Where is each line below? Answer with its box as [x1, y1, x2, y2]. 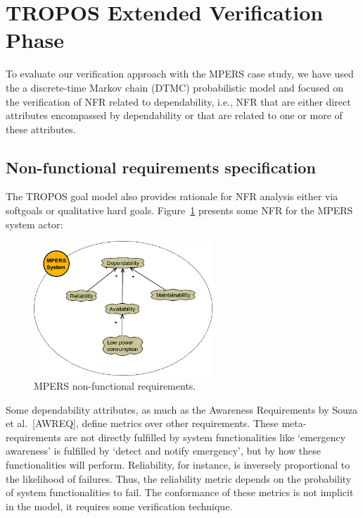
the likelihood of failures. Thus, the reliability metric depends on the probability [6, 471, 352, 486]
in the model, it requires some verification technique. [6, 498, 233, 513]
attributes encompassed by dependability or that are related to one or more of [6, 108, 343, 123]
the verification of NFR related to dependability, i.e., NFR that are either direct [6, 94, 351, 109]
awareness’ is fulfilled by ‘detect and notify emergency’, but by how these [6, 443, 321, 458]
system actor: [6, 216, 63, 231]
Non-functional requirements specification [6, 156, 316, 178]
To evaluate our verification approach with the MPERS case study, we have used [6, 66, 354, 81]
